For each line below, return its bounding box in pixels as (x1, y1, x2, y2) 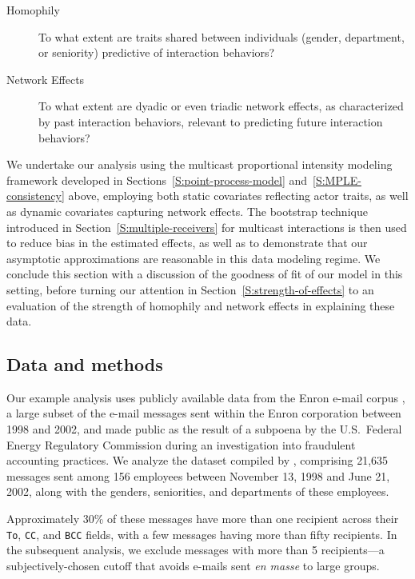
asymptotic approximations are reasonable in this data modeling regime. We (6, 250, 381, 266)
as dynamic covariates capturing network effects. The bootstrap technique (6, 202, 368, 219)
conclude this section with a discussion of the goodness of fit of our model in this (6, 266, 403, 282)
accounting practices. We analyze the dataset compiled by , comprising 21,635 (6, 452, 389, 469)
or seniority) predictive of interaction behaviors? (38, 44, 275, 61)
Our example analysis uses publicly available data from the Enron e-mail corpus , (6, 389, 405, 405)
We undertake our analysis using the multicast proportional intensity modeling (6, 156, 393, 173)
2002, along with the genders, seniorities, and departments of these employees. (6, 483, 389, 500)
